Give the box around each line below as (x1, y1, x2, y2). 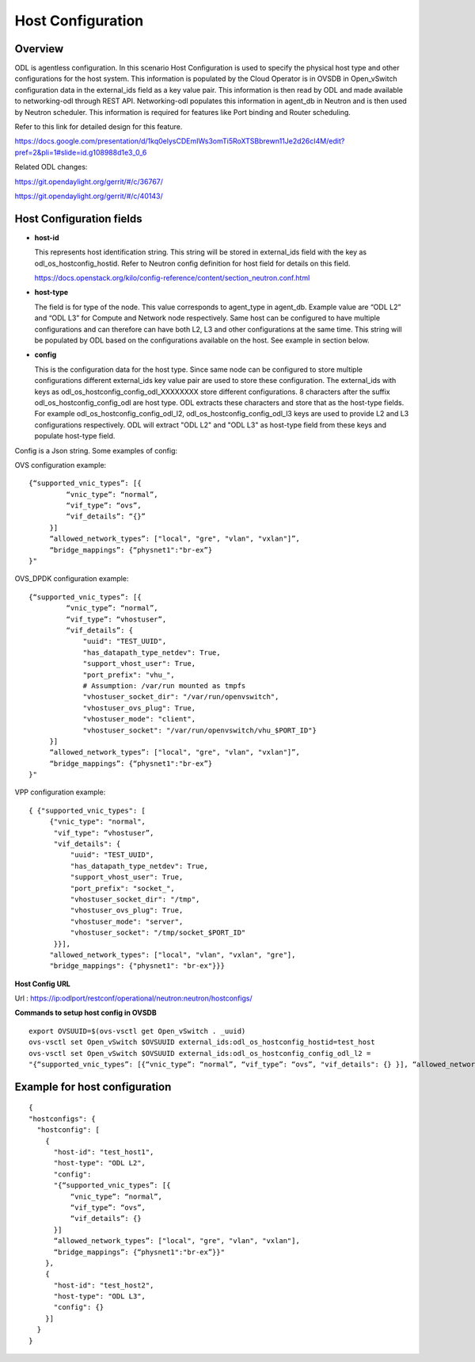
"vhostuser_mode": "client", (82, 714, 196, 724)
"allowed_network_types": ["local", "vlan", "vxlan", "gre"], (49, 950, 296, 959)
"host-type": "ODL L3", (53, 1292, 146, 1301)
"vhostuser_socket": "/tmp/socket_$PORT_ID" (70, 928, 246, 937)
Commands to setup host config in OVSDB (14, 1008, 158, 1018)
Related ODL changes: (14, 163, 88, 172)
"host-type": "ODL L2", (53, 1158, 146, 1168)
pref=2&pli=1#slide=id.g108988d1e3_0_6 (14, 147, 147, 157)
